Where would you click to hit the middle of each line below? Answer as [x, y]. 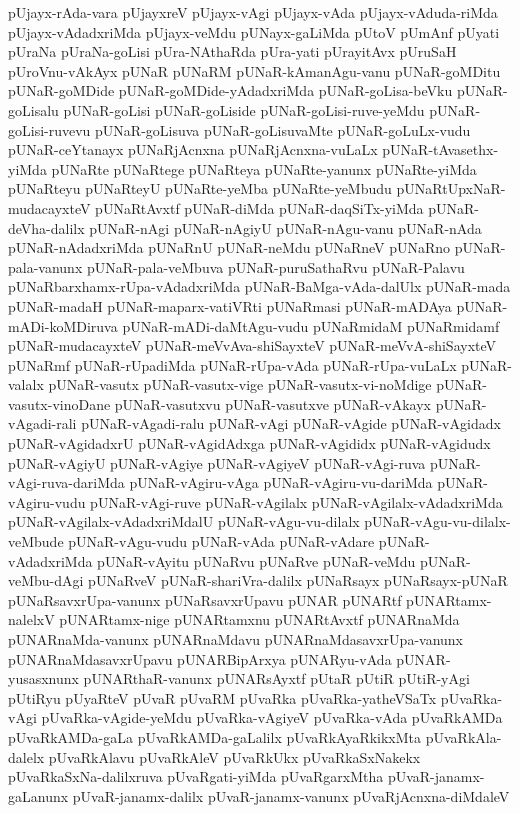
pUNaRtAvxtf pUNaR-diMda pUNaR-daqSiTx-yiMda [259, 207]
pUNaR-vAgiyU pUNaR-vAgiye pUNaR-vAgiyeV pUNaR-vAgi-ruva [217, 462]
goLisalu [33, 109]
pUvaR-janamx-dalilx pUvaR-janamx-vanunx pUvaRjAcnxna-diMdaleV [291, 795]
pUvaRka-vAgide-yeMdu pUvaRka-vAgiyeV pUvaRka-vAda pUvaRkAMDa [272, 717]
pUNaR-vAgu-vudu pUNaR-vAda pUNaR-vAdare [221, 541]
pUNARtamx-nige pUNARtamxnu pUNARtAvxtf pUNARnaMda [259, 619]
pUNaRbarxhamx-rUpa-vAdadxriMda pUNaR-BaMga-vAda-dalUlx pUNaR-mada [259, 286]
